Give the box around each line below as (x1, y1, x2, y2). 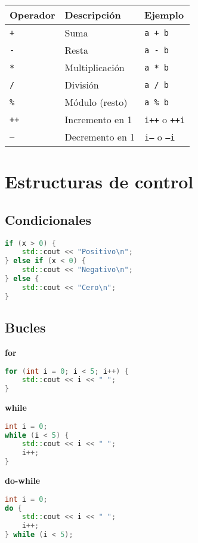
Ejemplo (144, 8, 184, 22)
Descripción (64, 8, 121, 22)
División (64, 78, 99, 91)
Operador (10, 8, 55, 22)
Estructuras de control (5, 169, 194, 194)
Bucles (5, 318, 46, 337)
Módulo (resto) (64, 95, 128, 109)
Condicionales (5, 210, 92, 228)
